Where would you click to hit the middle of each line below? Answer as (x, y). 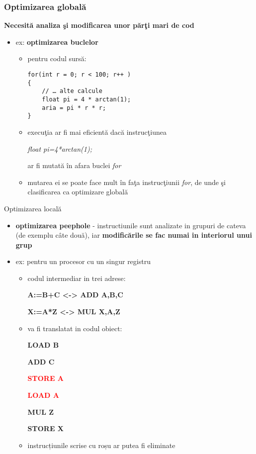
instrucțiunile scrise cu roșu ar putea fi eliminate (101, 445)
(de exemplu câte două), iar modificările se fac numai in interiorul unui (134, 235)
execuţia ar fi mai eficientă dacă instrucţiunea (97, 132)
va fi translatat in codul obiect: (75, 328)
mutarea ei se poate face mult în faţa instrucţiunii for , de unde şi (127, 182)
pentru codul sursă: (57, 58)
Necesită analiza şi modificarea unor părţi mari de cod (99, 25)
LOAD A (43, 395)
